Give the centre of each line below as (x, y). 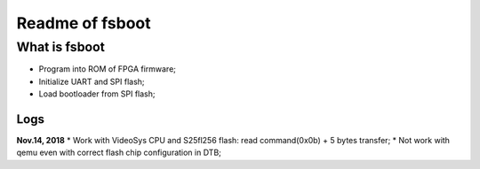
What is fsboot (61, 47)
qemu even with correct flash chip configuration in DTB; (119, 153)
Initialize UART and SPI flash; (92, 81)
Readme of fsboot (84, 23)
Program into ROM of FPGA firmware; (108, 69)
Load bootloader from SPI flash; (97, 94)
